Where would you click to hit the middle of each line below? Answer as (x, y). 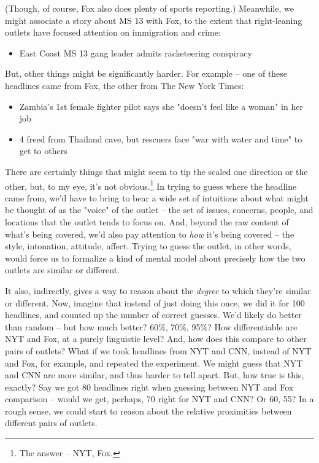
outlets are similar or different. (62, 270)
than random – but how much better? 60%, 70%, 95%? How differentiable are (151, 326)
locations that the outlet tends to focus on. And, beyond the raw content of (147, 221)
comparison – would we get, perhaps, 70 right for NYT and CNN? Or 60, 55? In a (159, 399)
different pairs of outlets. (51, 423)
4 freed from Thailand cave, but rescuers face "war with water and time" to (161, 138)
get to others (43, 151)
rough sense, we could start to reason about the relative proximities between (148, 410)
